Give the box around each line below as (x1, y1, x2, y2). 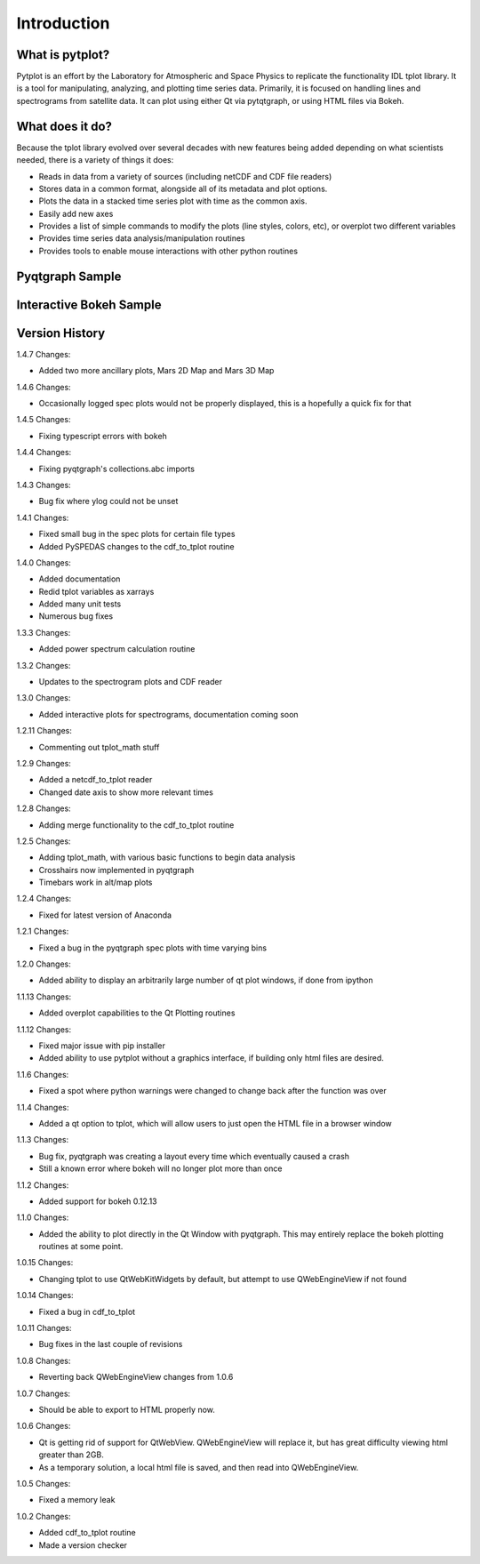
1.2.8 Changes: (16, 803, 71, 814)
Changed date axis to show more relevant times (38, 787, 213, 798)
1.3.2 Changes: (16, 660, 71, 670)
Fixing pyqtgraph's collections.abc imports (38, 463, 196, 474)
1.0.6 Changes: (16, 1421, 71, 1432)
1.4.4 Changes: (16, 447, 72, 458)
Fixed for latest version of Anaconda (38, 910, 172, 920)
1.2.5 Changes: (16, 836, 71, 846)
